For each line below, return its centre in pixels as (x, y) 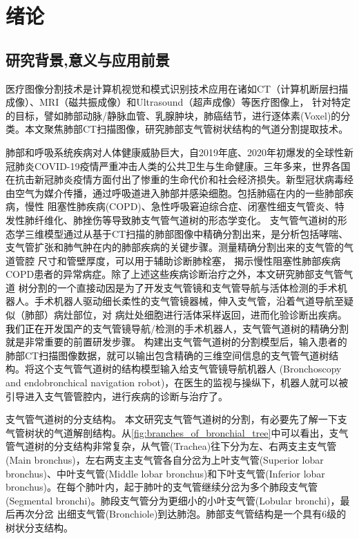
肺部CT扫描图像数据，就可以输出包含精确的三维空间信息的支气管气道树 (167, 355)
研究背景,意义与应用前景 (88, 59)
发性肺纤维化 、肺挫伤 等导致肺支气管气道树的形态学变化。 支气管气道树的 (172, 219)
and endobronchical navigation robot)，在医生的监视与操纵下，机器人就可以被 (177, 382)
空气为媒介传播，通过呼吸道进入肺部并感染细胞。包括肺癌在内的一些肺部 (179, 192)
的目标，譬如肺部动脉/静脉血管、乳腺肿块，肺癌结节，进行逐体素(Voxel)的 (173, 115)
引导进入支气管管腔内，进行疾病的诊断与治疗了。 (117, 396)
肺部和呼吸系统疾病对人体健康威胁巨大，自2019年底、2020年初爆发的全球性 (175, 152)
